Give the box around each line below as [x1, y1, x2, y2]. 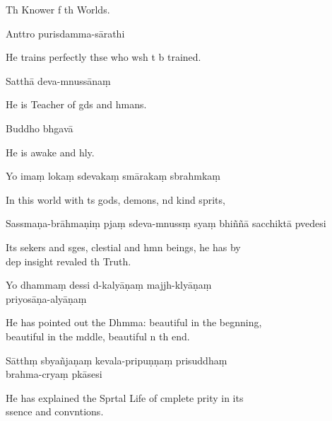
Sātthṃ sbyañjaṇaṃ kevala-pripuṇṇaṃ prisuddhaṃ [6, 352, 227, 367]
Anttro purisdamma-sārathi [6, 25, 125, 40]
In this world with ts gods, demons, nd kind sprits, [6, 192, 225, 207]
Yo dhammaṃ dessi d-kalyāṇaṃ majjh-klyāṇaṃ [6, 277, 212, 292]
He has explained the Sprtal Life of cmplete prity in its [6, 390, 244, 405]
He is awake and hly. [6, 144, 95, 159]
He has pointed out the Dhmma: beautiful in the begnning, [6, 315, 262, 330]
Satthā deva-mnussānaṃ [6, 73, 111, 88]
